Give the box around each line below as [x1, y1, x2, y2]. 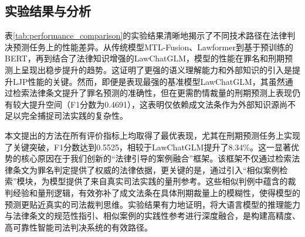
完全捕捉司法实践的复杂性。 [21, 109, 128, 122]
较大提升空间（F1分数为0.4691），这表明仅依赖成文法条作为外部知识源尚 [12, 98, 288, 110]
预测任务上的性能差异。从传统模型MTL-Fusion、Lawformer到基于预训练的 [12, 40, 293, 53]
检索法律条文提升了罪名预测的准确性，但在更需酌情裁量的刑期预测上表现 [12, 87, 292, 99]
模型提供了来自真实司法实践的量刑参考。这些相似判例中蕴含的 [49, 175, 288, 187]
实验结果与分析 [5, 2, 91, 20]
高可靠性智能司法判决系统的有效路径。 [5, 221, 152, 233]
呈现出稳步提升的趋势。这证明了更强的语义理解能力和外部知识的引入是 [21, 63, 292, 75]
